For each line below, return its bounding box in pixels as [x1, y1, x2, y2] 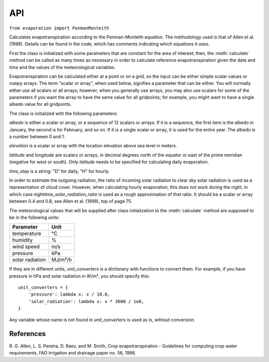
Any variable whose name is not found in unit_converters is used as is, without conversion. [9, 317, 195, 323]
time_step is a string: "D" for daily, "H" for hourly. [9, 168, 110, 174]
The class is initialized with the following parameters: [9, 110, 118, 116]
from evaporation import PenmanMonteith [9, 25, 110, 31]
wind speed [12, 243, 40, 250]
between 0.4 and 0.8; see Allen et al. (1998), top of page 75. [9, 198, 133, 204]
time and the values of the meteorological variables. [9, 64, 116, 70]
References [9, 330, 46, 338]
